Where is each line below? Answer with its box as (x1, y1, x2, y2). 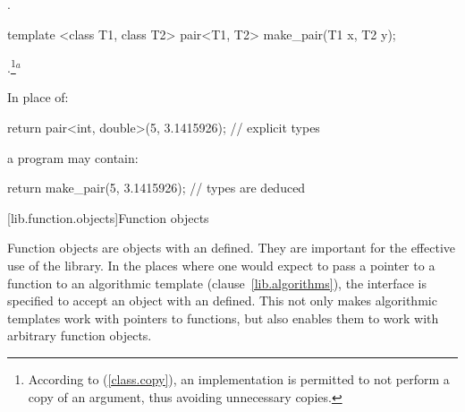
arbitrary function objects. (7, 326, 152, 345)
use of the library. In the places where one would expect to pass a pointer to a (7, 256, 435, 274)
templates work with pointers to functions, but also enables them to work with (7, 308, 439, 327)
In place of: (7, 88, 69, 107)
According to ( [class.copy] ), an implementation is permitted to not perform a (28, 369, 450, 388)
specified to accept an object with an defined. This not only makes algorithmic (7, 291, 437, 310)
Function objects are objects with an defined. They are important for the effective (7, 238, 456, 257)
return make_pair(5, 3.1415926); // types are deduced (7, 178, 306, 197)
